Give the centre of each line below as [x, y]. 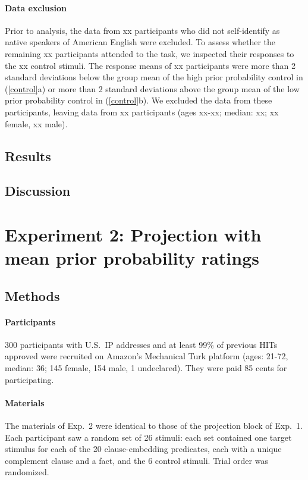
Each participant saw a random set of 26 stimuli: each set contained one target [148, 437]
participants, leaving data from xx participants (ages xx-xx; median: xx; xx [142, 112]
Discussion [38, 191]
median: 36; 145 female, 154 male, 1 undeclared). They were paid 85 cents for [146, 368]
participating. [29, 379]
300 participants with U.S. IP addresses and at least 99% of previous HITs [141, 344]
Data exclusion [36, 7]
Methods [32, 295]
